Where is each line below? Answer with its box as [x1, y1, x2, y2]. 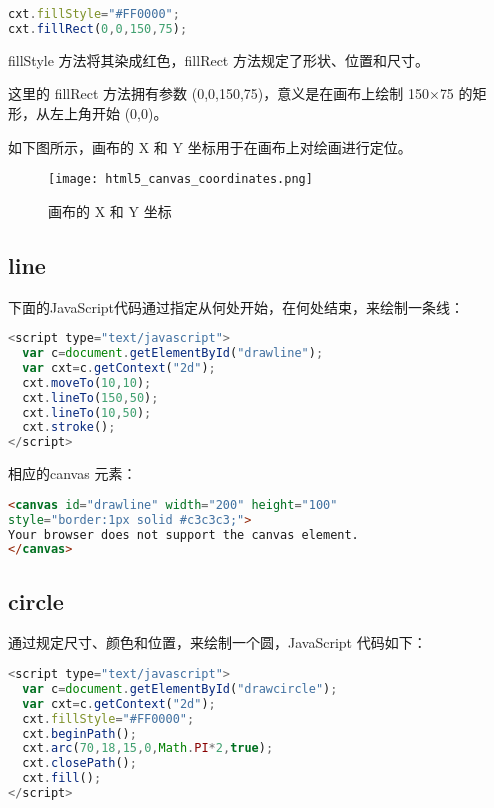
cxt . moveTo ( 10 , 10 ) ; [22, 375, 152, 390]
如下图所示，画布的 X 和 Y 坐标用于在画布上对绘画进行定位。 [8, 136, 412, 157]
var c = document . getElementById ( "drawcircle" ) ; [22, 681, 338, 696]
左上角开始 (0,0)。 [49, 102, 168, 123]
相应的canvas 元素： [8, 463, 137, 484]
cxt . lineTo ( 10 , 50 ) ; [22, 405, 152, 420]
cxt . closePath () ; [22, 756, 137, 771]
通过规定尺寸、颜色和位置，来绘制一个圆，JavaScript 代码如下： [8, 632, 427, 653]
